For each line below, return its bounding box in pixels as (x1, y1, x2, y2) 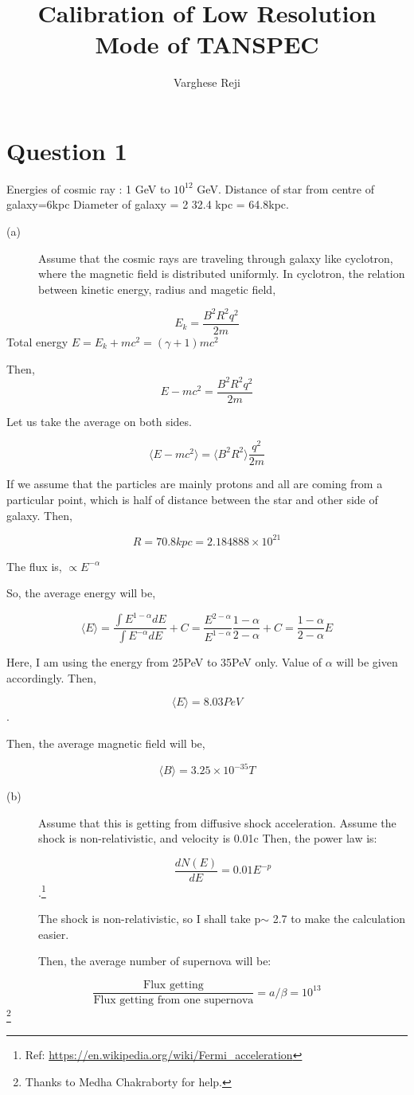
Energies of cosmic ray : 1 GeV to (6, 180, 170, 197)
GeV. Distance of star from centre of (197, 180, 374, 197)
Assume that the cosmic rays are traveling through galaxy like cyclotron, (38, 249, 393, 266)
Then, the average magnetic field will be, (6, 735, 205, 752)
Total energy (6, 333, 68, 350)
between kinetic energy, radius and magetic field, (38, 280, 276, 297)
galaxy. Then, (6, 506, 72, 523)
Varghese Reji (174, 74, 240, 91)
